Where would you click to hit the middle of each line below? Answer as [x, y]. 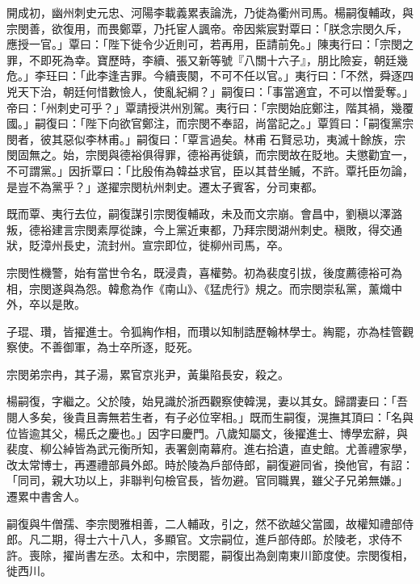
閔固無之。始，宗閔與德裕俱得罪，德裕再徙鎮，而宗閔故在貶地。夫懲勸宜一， [210, 155]
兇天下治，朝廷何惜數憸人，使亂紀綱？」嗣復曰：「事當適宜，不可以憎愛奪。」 [210, 91]
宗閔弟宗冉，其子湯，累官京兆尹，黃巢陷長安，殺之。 [148, 374]
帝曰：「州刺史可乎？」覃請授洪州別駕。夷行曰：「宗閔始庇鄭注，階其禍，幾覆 [210, 107]
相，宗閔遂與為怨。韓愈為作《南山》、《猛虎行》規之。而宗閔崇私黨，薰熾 [199, 288]
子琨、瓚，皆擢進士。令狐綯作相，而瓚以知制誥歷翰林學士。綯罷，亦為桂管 [204, 331]
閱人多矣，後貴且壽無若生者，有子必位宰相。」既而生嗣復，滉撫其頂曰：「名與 [210, 417]
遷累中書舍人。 [46, 496]
